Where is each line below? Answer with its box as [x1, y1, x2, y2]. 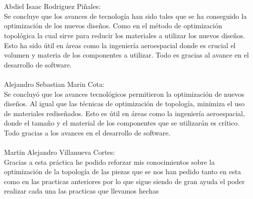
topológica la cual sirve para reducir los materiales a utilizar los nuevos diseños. [4, 30, 245, 40]
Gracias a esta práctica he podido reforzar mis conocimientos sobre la [4, 156, 215, 167]
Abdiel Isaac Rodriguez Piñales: [4, 1, 101, 11]
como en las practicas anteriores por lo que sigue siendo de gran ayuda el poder [4, 176, 245, 186]
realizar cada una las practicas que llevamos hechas [4, 186, 159, 196]
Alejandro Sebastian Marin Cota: [4, 78, 104, 89]
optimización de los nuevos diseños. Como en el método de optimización [4, 20, 222, 31]
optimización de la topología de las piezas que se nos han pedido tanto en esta [4, 166, 241, 177]
